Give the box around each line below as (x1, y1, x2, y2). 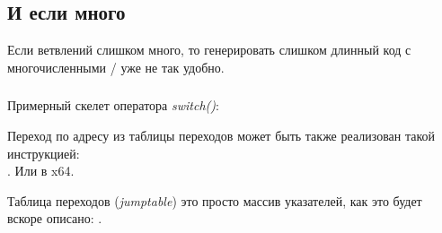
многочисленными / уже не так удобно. (7, 57, 225, 76)
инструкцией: (7, 143, 80, 162)
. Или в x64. (7, 161, 75, 180)
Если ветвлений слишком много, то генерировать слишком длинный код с (7, 40, 411, 59)
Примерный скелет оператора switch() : (7, 96, 219, 115)
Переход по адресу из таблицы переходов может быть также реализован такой (7, 125, 436, 144)
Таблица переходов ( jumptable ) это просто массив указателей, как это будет (7, 191, 422, 210)
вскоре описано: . (7, 209, 102, 228)
